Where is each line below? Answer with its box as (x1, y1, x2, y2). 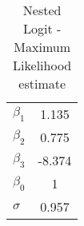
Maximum (14, 38, 71, 56)
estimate (18, 74, 66, 93)
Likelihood (13, 56, 72, 74)
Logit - (23, 19, 62, 38)
